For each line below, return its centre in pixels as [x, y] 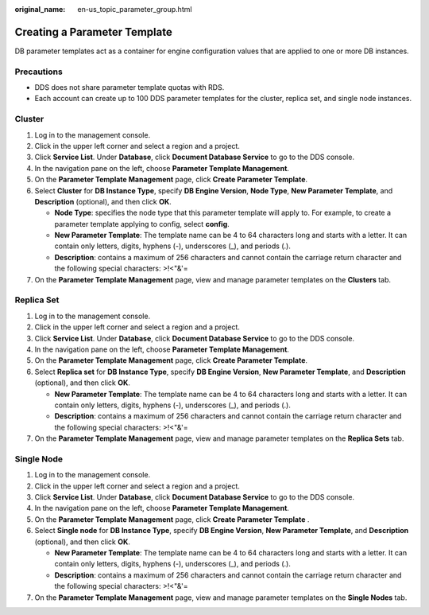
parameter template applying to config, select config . [142, 224]
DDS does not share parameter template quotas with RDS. [129, 88]
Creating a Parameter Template [93, 32]
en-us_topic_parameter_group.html [135, 9]
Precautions [39, 72]
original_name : [40, 9]
